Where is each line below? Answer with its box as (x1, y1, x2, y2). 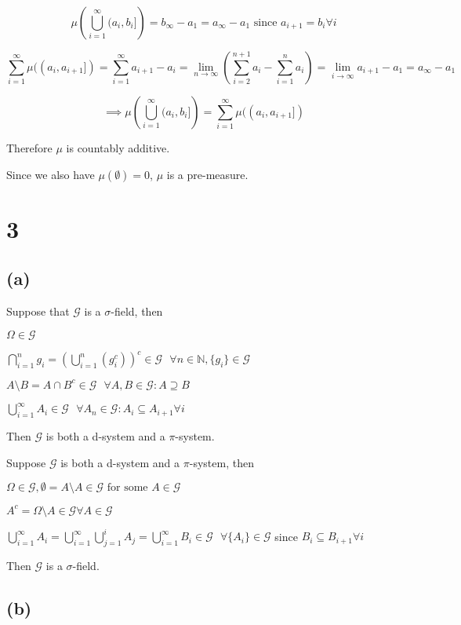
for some (107, 482, 148, 494)
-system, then (189, 454, 254, 470)
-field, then (111, 303, 163, 320)
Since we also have (6, 166, 95, 182)
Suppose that (6, 303, 70, 320)
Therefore (6, 140, 53, 155)
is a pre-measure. (166, 166, 249, 182)
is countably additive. (66, 140, 170, 155)
